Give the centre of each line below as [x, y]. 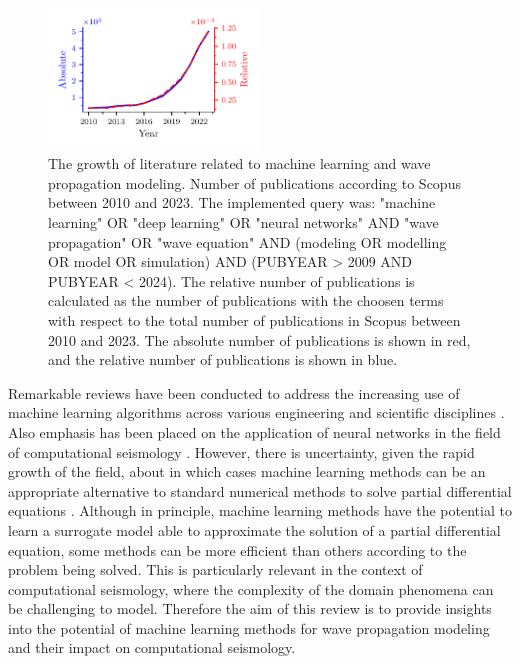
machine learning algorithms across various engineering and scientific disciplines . [256, 412]
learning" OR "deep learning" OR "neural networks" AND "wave [243, 222]
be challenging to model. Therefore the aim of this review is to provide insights [250, 608]
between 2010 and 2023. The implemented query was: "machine [242, 202]
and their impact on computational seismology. [152, 647]
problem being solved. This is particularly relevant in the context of [215, 569]
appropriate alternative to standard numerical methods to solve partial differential [260, 490]
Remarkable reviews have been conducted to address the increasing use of [234, 392]
